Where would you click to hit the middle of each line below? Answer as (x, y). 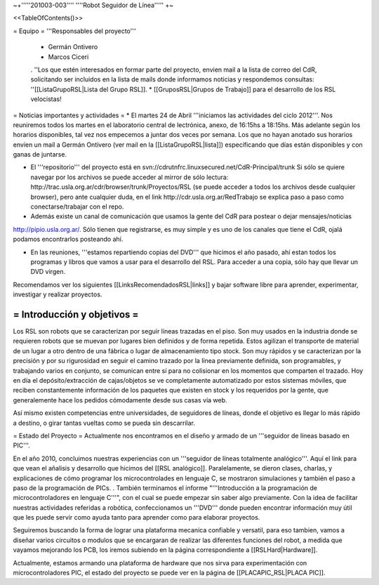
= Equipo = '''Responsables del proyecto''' (74, 31)
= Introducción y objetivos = (76, 314)
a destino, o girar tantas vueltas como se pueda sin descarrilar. (104, 423)
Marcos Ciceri (68, 57)
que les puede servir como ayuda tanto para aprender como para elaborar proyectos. (137, 518)
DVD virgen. (48, 272)
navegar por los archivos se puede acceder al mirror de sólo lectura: (129, 177)
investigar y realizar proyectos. (58, 294)
